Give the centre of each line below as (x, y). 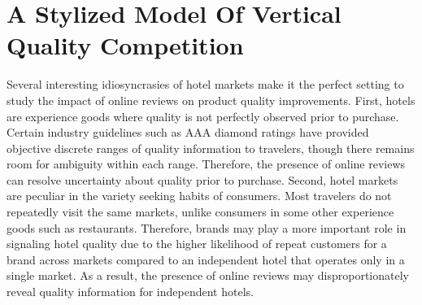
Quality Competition (125, 45)
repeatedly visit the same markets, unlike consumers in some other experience (200, 212)
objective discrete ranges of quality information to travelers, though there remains (211, 148)
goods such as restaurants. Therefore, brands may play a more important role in (207, 227)
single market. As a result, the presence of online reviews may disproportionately (208, 275)
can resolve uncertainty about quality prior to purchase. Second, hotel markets (202, 179)
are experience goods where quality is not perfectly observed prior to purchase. (203, 116)
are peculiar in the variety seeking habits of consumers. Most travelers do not (199, 196)
